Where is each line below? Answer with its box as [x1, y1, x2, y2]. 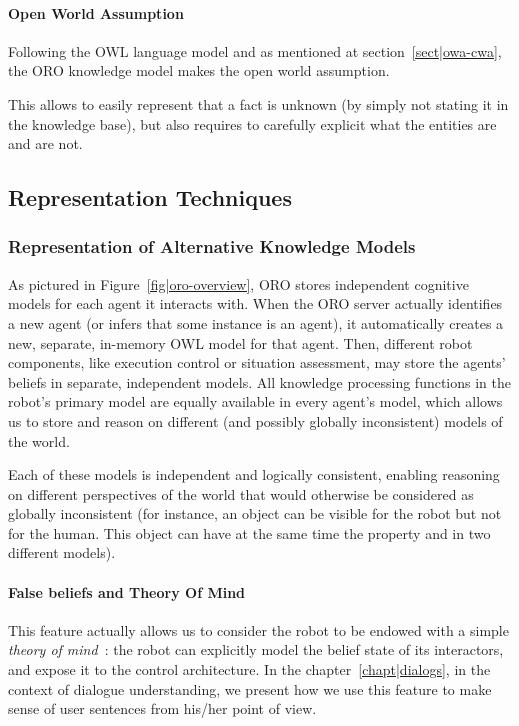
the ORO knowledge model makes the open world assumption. [8, 60, 390, 81]
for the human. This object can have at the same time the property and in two [8, 522, 491, 543]
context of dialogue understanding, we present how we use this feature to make [8, 678, 492, 699]
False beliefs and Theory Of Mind [8, 581, 246, 602]
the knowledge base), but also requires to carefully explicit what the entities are [8, 113, 497, 134]
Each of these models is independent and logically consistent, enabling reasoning [8, 464, 500, 485]
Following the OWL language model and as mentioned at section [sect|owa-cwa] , [8, 40, 502, 61]
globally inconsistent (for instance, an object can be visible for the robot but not [8, 503, 502, 524]
